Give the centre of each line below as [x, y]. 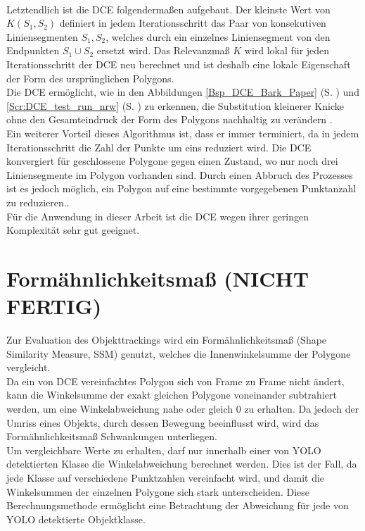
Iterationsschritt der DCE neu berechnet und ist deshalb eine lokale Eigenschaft [179, 64]
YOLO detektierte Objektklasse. [76, 519]
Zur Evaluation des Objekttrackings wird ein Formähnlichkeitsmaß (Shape [167, 339]
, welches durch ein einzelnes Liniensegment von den [218, 36]
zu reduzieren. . [38, 202]
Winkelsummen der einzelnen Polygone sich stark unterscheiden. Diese [158, 491]
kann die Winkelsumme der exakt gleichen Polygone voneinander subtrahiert [172, 395]
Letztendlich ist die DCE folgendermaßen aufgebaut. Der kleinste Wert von [168, 9]
